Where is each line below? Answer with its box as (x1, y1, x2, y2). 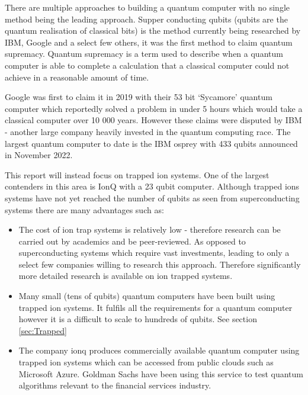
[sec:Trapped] (18, 324, 67, 336)
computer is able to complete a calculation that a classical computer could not (5, 59, 290, 71)
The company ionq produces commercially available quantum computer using (18, 344, 300, 357)
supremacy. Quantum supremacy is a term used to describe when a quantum (5, 47, 283, 60)
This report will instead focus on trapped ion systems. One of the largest (5, 168, 269, 181)
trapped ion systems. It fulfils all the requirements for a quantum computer (18, 301, 293, 313)
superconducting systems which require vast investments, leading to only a (18, 246, 290, 259)
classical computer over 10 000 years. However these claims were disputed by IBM (5, 114, 302, 126)
